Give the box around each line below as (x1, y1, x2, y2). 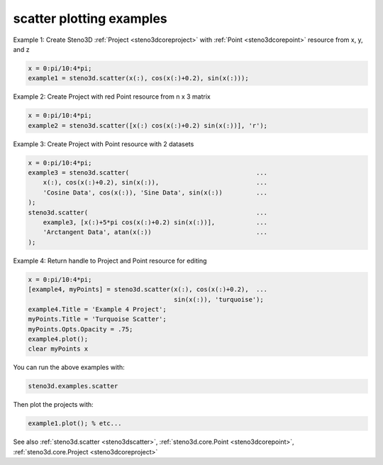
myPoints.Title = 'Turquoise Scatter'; (28, 315, 167, 323)
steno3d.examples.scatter (28, 382, 118, 390)
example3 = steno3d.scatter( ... (28, 169, 268, 177)
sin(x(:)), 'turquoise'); (174, 295, 264, 303)
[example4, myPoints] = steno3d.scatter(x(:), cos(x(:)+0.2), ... (28, 285, 268, 294)
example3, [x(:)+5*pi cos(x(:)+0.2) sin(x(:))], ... (43, 218, 268, 226)
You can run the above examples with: (13, 363, 126, 372)
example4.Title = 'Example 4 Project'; (28, 305, 167, 313)
